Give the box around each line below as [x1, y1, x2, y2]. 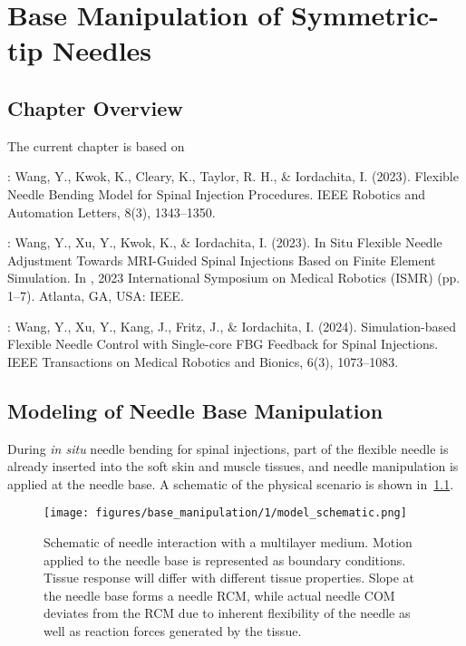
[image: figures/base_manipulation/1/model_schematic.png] [44, 506, 407, 520]
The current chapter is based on [7, 136, 185, 155]
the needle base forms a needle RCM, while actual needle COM [44, 585, 395, 604]
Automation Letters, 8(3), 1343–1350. [7, 202, 216, 221]
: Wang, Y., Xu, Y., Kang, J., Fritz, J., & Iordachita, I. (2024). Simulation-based [7, 316, 457, 335]
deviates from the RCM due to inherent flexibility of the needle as [44, 603, 411, 622]
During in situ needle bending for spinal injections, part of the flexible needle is [7, 439, 449, 458]
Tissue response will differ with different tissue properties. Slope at [44, 568, 415, 587]
